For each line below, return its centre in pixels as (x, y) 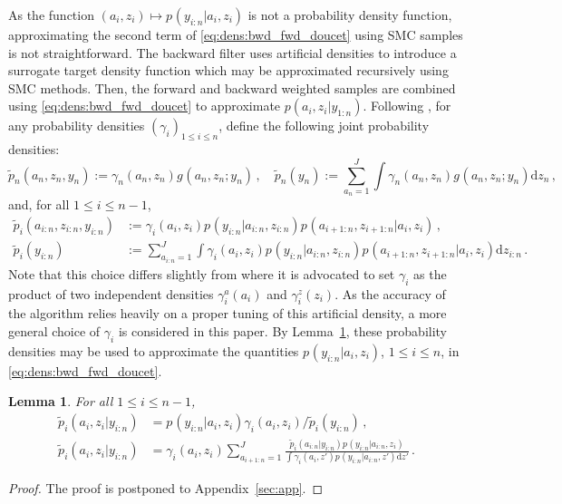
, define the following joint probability (324, 126)
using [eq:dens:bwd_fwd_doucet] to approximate (145, 106)
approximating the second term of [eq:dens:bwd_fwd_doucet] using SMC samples (236, 34)
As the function (51, 15)
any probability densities (77, 126)
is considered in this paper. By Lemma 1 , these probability (283, 331)
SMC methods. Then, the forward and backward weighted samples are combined (232, 87)
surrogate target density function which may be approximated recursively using (228, 70)
